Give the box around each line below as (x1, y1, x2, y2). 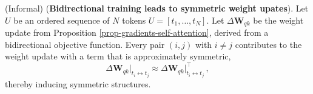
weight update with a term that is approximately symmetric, (5, 50, 231, 62)
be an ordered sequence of (13, 13, 110, 26)
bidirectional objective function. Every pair (5, 38, 165, 50)
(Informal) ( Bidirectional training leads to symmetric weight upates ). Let (5, 2, 309, 14)
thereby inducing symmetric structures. (5, 77, 151, 90)
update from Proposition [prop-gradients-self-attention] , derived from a (5, 26, 269, 39)
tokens (122, 13, 146, 26)
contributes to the (235, 38, 302, 50)
